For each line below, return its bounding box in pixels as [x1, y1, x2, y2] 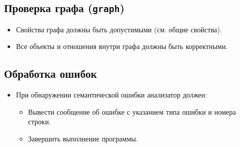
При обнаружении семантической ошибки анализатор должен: [16, 89, 207, 100]
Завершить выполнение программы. [28, 133, 138, 143]
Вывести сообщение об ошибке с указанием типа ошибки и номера [28, 106, 236, 117]
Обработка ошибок [4, 66, 97, 81]
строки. [28, 116, 51, 127]
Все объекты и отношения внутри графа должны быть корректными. [16, 41, 228, 52]
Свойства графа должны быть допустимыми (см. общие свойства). [16, 24, 222, 34]
